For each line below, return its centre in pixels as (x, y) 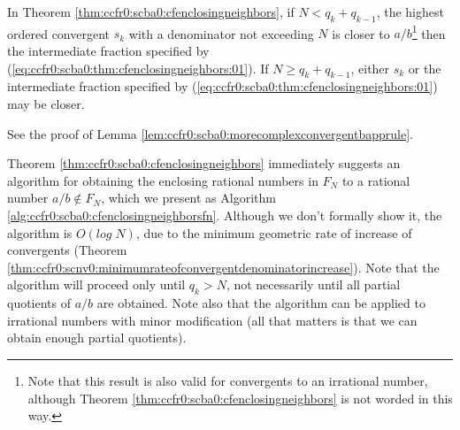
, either (370, 68)
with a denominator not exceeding (221, 33)
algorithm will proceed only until (96, 284)
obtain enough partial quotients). (97, 338)
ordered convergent (59, 33)
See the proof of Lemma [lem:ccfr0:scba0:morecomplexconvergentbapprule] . (210, 133)
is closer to (361, 33)
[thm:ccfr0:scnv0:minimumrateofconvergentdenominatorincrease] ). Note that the (223, 267)
